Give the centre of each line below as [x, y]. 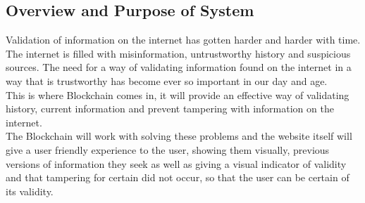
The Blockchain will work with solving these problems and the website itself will [179, 136]
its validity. [30, 191]
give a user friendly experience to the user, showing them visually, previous [168, 149]
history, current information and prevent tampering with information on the [170, 109]
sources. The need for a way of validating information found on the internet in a [179, 67]
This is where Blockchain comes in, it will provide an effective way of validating [178, 94]
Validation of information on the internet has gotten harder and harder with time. [183, 40]
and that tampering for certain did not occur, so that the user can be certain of [178, 177]
